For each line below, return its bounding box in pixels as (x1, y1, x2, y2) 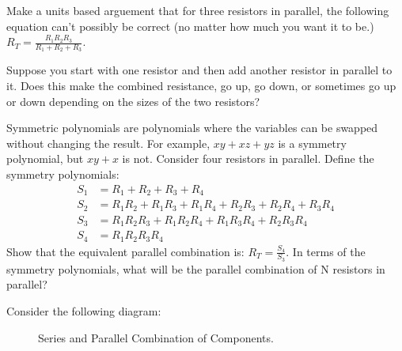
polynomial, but (6, 150, 84, 167)
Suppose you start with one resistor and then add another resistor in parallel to (6, 62, 393, 78)
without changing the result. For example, (6, 134, 210, 151)
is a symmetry (278, 134, 347, 151)
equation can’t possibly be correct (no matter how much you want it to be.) (6, 17, 374, 34)
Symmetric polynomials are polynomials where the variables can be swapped (6, 119, 378, 136)
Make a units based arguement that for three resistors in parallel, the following (6, 2, 389, 18)
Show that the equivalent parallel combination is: (6, 243, 245, 259)
